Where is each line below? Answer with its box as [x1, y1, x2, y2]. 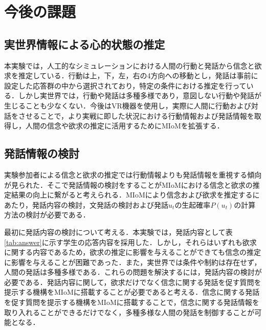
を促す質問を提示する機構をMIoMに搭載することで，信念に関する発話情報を [4, 297, 259, 307]
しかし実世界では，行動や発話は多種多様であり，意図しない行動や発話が [18, 90, 261, 101]
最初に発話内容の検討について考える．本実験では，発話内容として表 [4, 226, 233, 237]
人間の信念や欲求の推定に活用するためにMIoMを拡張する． [25, 120, 224, 131]
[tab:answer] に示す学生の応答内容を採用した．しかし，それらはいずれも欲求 [4, 236, 257, 247]
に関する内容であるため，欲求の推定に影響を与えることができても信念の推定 [4, 247, 261, 257]
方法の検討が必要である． [4, 209, 90, 220]
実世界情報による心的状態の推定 [4, 36, 165, 52]
